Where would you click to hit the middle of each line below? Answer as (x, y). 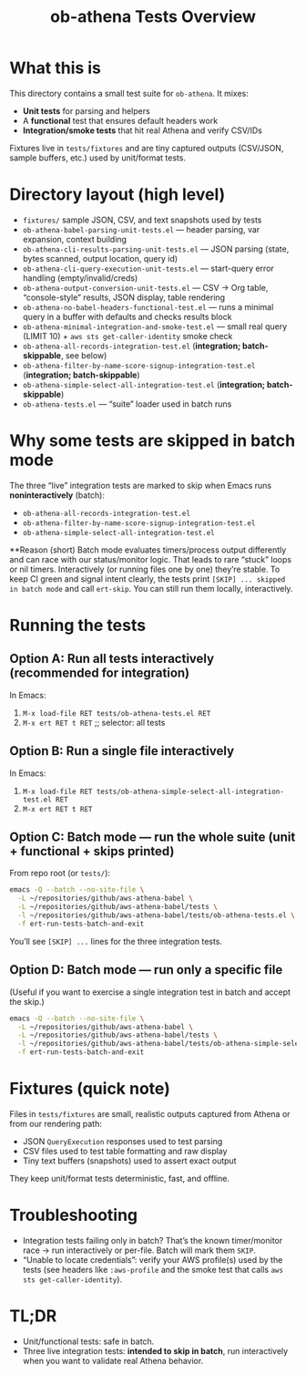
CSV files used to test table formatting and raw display (125, 1151)
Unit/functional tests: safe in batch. (88, 1341)
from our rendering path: (56, 1123)
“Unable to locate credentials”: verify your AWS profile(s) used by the (153, 1259)
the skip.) (27, 1001)
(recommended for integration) (99, 673)
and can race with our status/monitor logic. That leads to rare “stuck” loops (151, 559)
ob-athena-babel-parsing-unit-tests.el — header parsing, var (141, 229)
